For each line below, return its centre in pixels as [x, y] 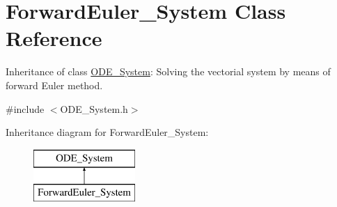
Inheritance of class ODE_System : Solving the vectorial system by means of [168, 71]
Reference [54, 38]
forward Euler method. [54, 85]
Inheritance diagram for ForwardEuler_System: [107, 132]
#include [25, 108]
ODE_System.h [94, 108]
